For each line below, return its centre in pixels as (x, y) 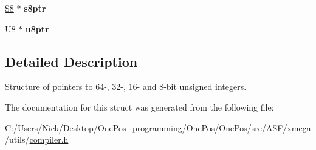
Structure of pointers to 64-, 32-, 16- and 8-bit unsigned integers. (126, 87)
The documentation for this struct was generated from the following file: (139, 107)
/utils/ (17, 139)
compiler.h (49, 139)
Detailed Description (71, 61)
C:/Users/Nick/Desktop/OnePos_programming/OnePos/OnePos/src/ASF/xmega (158, 127)
